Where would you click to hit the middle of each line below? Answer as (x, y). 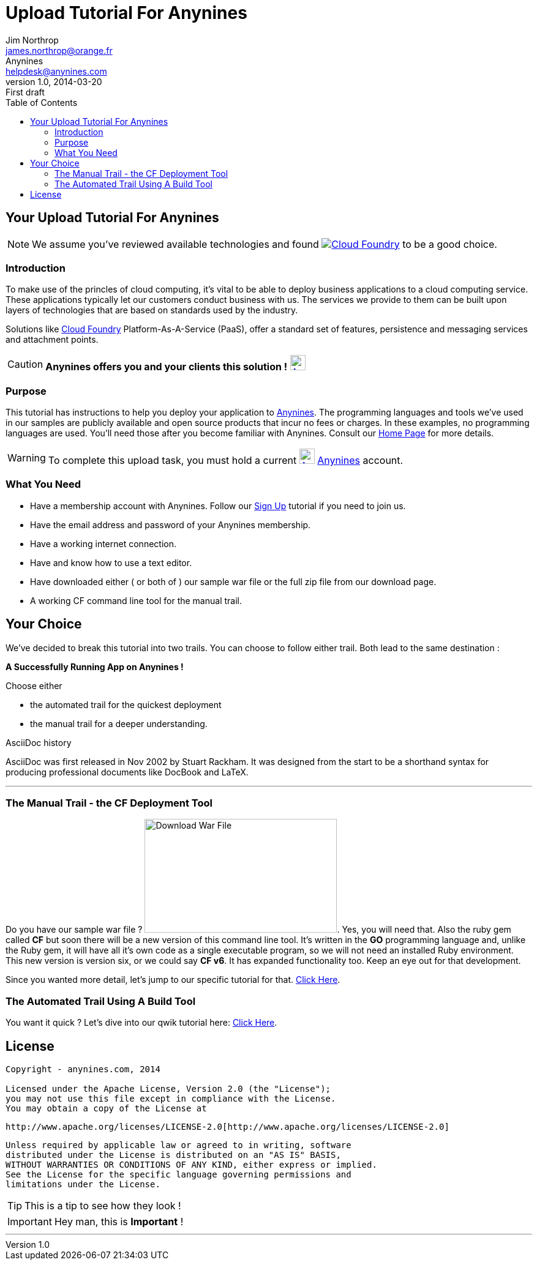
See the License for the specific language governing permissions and (178, 1175)
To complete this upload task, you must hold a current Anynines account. (226, 461)
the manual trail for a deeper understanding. (119, 723)
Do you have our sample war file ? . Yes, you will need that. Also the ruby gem (258, 930)
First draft (25, 92)
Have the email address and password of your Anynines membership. (171, 524)
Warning (27, 457)
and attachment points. (52, 340)
